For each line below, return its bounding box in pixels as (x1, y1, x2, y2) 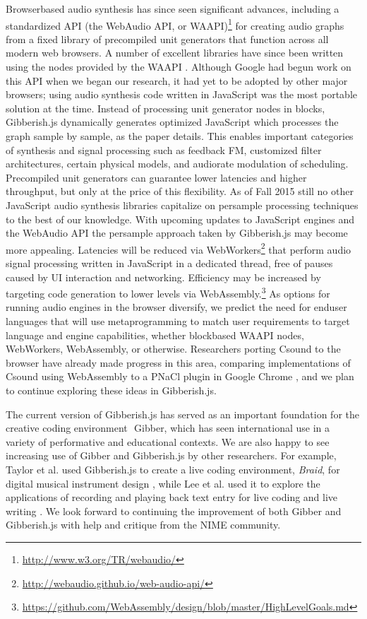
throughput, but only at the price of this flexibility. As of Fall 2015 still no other (6, 184, 354, 199)
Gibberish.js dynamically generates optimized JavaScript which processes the (6, 114, 339, 129)
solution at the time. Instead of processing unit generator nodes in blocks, (6, 100, 325, 115)
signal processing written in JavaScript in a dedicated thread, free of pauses (6, 256, 333, 270)
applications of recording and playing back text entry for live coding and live (6, 490, 338, 505)
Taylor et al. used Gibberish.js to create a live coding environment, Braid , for (6, 461, 340, 476)
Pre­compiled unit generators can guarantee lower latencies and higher (6, 170, 307, 184)
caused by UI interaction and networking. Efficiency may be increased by (6, 269, 321, 284)
